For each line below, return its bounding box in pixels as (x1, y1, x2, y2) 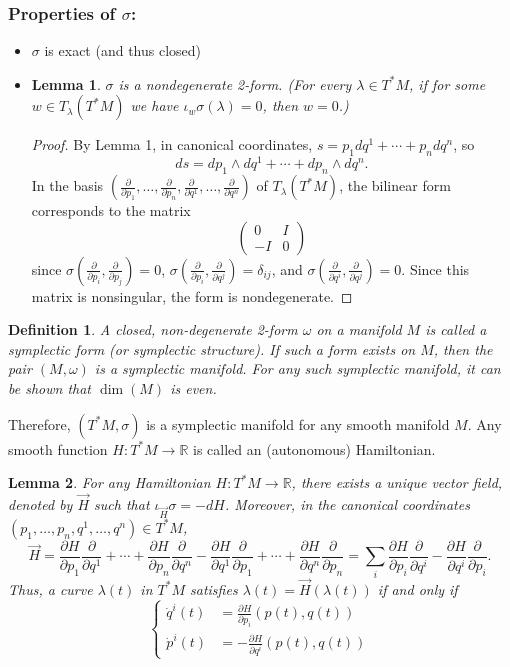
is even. (170, 378, 217, 399)
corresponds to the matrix (31, 200, 191, 221)
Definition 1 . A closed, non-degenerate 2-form (8, 319, 298, 340)
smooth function (8, 438, 108, 459)
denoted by (8, 494, 73, 515)
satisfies (190, 578, 238, 599)
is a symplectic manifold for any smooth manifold (146, 413, 450, 434)
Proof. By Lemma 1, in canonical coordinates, (31, 134, 313, 155)
